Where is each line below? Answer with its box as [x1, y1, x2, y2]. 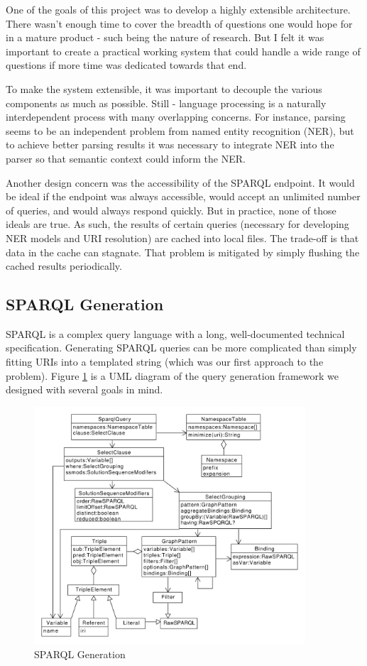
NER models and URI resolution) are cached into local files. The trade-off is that [6, 230, 359, 245]
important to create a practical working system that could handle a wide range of [6, 43, 361, 58]
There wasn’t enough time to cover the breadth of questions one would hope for [6, 16, 353, 31]
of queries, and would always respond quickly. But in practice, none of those [6, 202, 336, 217]
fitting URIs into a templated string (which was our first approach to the [6, 354, 324, 369]
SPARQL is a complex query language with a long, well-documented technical [6, 326, 345, 341]
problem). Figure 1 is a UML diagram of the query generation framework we [6, 368, 339, 383]
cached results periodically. [6, 258, 122, 273]
